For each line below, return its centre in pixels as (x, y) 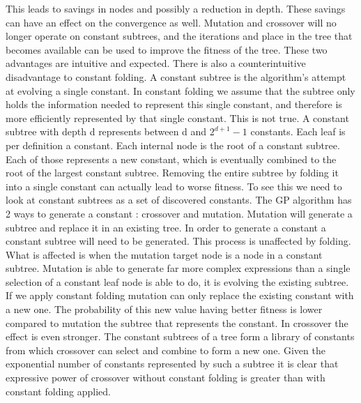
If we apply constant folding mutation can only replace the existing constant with (180, 295)
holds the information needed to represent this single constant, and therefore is (174, 104)
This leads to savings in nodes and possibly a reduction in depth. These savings (176, 8)
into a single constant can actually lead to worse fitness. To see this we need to (174, 186)
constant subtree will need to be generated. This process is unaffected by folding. (178, 241)
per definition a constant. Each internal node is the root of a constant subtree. (173, 145)
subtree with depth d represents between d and (106, 131)
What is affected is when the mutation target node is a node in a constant (164, 254)
